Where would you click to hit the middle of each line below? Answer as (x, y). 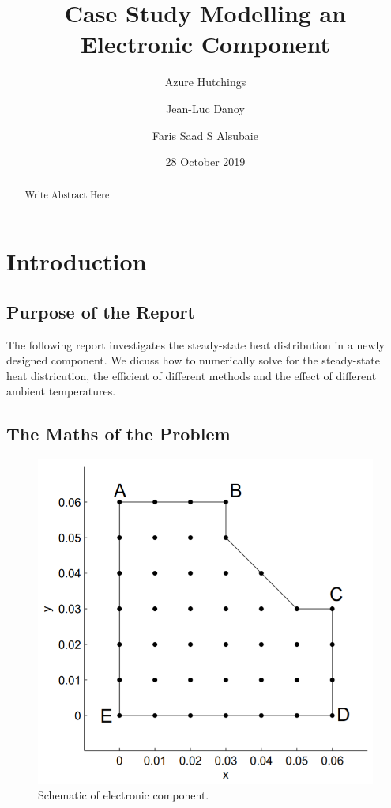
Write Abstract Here (67, 195)
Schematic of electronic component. (124, 795)
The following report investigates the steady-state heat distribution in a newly (195, 344)
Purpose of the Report (101, 311)
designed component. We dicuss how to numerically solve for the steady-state (194, 360)
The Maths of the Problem (118, 434)
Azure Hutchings (205, 82)
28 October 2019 (205, 162)
